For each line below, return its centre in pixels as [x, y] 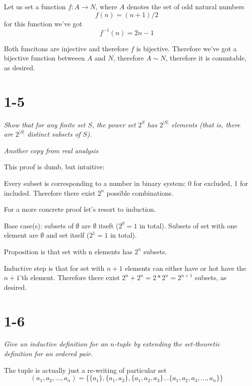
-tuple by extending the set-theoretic [167, 344]
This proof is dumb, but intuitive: [54, 167]
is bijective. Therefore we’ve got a [186, 48]
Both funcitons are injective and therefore [66, 48]
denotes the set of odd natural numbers [186, 6]
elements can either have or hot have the [185, 268]
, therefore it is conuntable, [206, 58]
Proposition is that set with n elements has [68, 251]
